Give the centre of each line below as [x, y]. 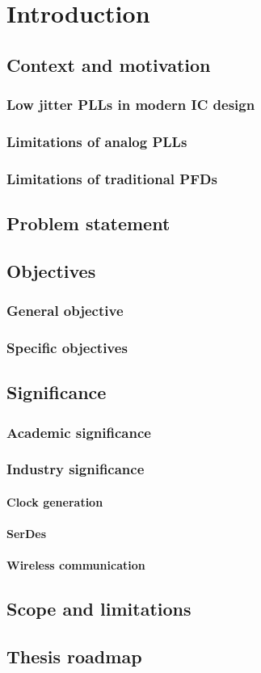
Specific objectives [67, 348]
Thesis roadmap [74, 656]
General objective [65, 311]
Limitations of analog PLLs [97, 141]
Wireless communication [76, 565]
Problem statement [88, 223]
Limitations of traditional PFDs [112, 178]
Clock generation [55, 502]
